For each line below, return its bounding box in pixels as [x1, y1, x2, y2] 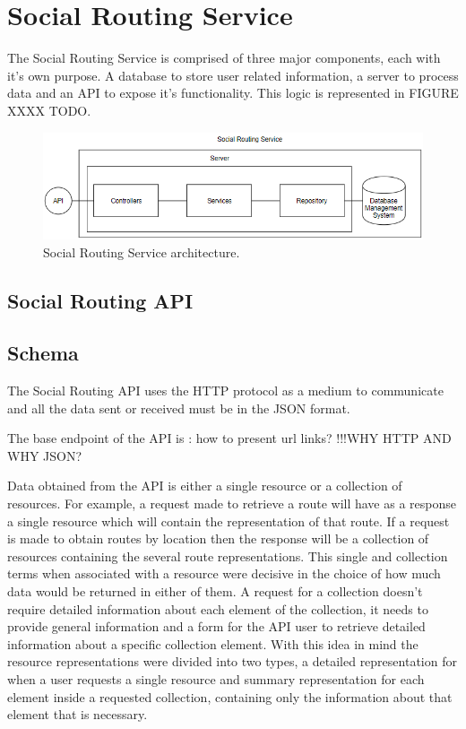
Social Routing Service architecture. [43, 242, 240, 261]
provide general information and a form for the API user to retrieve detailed [7, 617, 426, 636]
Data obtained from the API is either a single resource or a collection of [7, 476, 402, 495]
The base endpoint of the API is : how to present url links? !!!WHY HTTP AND [7, 429, 452, 447]
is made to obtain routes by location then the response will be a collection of [7, 529, 429, 548]
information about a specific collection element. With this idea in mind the [7, 634, 419, 653]
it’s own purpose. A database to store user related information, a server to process [7, 65, 459, 84]
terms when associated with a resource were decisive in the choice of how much [7, 564, 441, 583]
